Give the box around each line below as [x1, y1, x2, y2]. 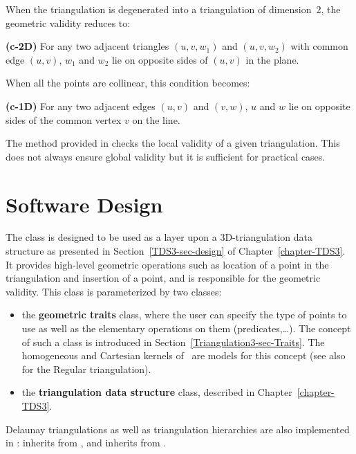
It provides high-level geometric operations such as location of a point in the [6, 257, 329, 271]
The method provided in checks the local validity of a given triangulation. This [6, 136, 340, 150]
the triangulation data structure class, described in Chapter [21, 385, 292, 399]
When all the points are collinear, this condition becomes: [6, 75, 250, 90]
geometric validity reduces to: [6, 15, 131, 30]
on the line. [132, 112, 180, 127]
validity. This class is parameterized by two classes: [6, 284, 222, 298]
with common [290, 39, 348, 53]
